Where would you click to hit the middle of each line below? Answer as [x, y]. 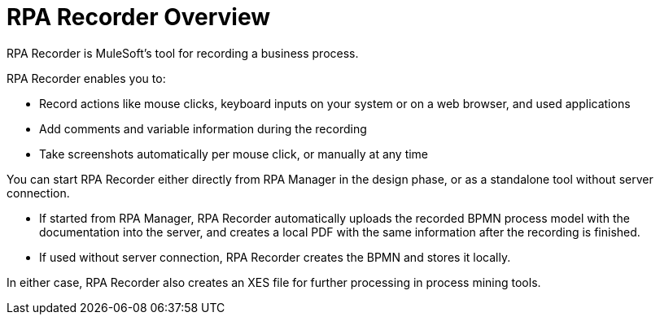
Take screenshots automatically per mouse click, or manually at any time [234, 154]
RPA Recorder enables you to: [86, 78]
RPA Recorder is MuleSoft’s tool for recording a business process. [183, 53]
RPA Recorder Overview [139, 17]
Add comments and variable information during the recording [203, 128]
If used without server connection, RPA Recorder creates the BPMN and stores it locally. [275, 257]
